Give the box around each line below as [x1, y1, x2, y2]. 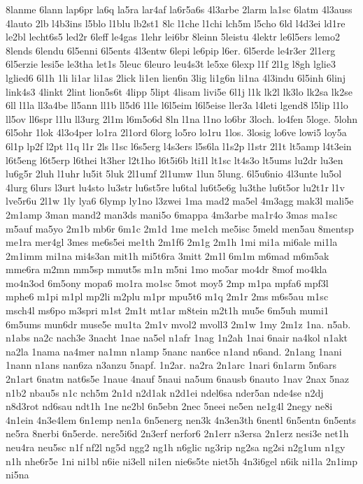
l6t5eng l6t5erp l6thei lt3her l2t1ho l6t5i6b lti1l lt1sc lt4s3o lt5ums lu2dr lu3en [6, 152, 343, 167]
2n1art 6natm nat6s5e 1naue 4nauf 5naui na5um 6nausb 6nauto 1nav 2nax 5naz [6, 372, 350, 386]
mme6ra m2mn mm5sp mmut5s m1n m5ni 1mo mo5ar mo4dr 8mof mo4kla [6, 262, 327, 277]
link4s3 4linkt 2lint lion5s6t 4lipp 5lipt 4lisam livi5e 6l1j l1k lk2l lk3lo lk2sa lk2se [6, 84, 353, 98]
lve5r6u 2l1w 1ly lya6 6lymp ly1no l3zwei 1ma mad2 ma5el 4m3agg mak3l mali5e [6, 193, 354, 208]
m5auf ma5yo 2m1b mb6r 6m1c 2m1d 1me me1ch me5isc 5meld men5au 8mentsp [6, 221, 354, 235]
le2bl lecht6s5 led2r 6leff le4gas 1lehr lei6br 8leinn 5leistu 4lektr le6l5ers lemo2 [6, 29, 341, 44]
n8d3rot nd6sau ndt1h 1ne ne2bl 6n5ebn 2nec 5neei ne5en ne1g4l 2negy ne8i [6, 399, 333, 413]
